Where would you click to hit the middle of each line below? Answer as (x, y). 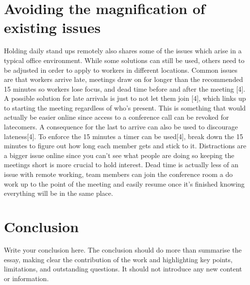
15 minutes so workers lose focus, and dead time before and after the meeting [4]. (125, 88)
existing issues (52, 27)
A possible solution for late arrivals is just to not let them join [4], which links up (125, 98)
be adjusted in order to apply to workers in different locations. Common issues (121, 70)
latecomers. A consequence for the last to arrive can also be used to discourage (121, 127)
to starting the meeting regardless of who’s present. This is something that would (125, 107)
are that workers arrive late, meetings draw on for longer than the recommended (124, 79)
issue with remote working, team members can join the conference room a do (118, 174)
